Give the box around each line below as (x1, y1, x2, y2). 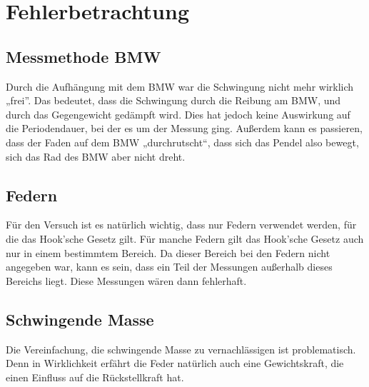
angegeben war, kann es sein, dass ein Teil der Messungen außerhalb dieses (6, 259, 333, 274)
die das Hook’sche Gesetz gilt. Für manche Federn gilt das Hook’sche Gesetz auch (6, 231, 364, 246)
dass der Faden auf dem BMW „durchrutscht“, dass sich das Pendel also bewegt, (6, 134, 359, 149)
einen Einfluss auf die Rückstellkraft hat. (6, 369, 184, 384)
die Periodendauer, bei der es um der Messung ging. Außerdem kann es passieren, (6, 121, 363, 136)
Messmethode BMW (6, 45, 161, 67)
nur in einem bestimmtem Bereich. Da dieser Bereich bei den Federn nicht (6, 245, 330, 260)
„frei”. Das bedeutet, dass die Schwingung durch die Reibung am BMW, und (6, 93, 341, 108)
